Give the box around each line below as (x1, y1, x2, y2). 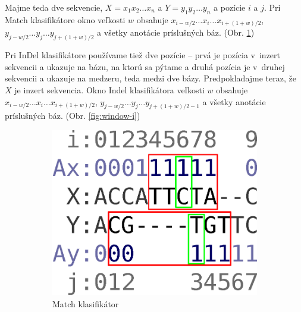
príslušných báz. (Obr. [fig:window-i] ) (5, 109, 140, 122)
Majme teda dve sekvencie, (5, 1, 103, 13)
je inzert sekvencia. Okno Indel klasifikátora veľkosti (14, 83, 205, 96)
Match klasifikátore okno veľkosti (5, 13, 126, 26)
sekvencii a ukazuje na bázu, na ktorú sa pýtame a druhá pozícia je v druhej (5, 60, 285, 73)
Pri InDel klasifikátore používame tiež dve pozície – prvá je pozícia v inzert (5, 49, 280, 61)
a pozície (214, 1, 246, 13)
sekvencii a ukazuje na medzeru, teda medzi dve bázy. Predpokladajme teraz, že (5, 72, 296, 84)
